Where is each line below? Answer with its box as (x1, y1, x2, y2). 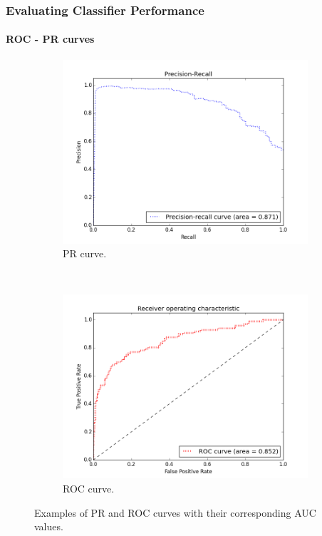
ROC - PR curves (6, 31, 95, 46)
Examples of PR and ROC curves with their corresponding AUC (34, 505, 316, 520)
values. (34, 519, 63, 534)
